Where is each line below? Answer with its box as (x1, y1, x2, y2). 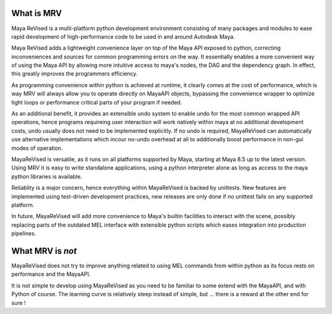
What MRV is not (11, 246, 77, 256)
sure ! (11, 299, 26, 307)
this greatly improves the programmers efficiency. (11, 70, 138, 77)
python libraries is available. (11, 173, 82, 180)
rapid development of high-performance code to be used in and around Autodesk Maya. (11, 33, 235, 40)
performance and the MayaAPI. (11, 270, 91, 278)
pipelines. (11, 230, 36, 237)
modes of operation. (11, 144, 63, 152)
